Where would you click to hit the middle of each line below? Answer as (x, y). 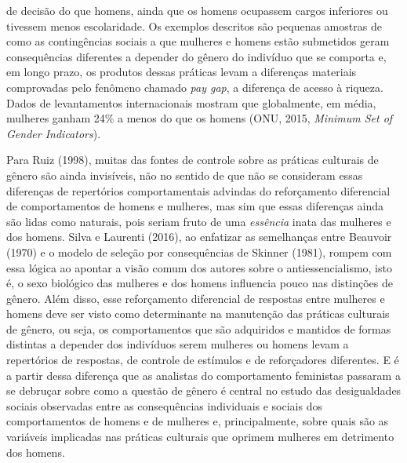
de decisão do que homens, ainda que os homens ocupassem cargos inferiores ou (197, 10)
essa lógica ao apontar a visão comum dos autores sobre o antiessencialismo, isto (199, 267)
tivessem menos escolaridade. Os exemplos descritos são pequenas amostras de (194, 26)
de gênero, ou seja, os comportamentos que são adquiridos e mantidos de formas (199, 328)
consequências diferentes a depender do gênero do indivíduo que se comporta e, (196, 56)
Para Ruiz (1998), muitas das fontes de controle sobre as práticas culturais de (193, 160)
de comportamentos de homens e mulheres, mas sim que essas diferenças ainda (195, 206)
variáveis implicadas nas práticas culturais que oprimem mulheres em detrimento (200, 437)
